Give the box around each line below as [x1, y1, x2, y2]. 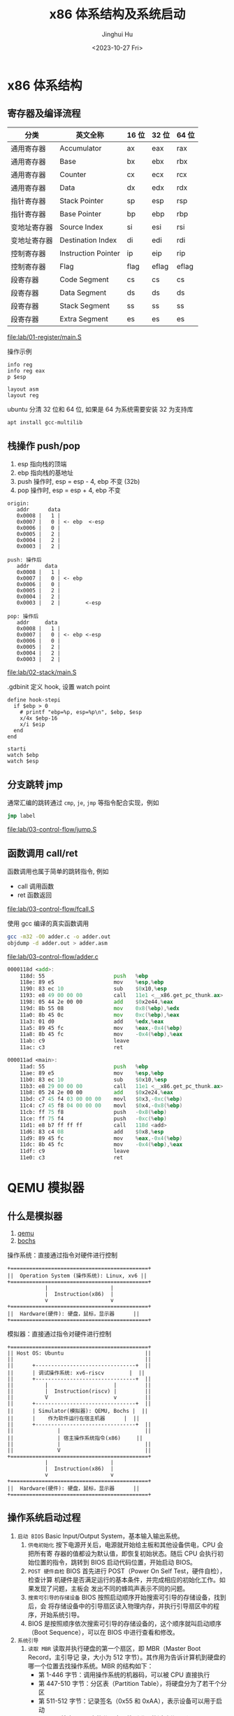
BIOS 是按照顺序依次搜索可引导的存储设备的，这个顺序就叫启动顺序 [27, 1619, 222, 1628]
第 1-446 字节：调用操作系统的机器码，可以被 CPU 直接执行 [38, 1670, 210, 1679]
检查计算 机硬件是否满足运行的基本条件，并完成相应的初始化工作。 [27, 1575, 220, 1584]
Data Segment [59, 288, 107, 298]
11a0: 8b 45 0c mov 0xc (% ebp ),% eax [20, 1011, 180, 1019]
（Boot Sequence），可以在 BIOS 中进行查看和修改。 [27, 1628, 180, 1636]
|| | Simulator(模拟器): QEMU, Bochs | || [7, 1408, 149, 1415]
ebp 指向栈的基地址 [17, 468, 74, 477]
